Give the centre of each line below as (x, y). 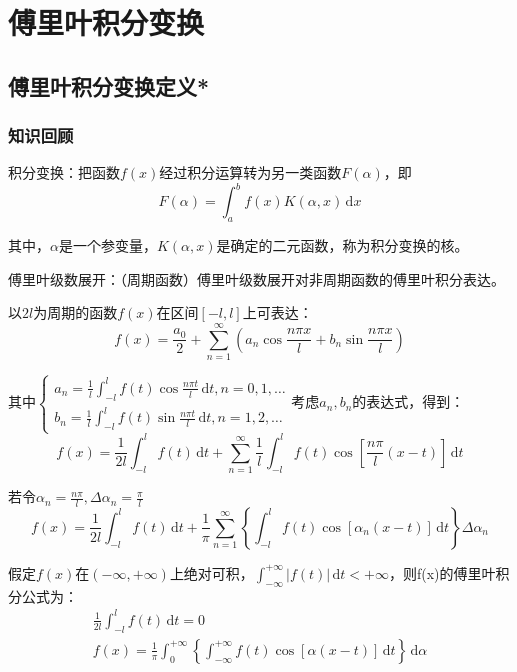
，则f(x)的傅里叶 (442, 572)
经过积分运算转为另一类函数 (250, 172)
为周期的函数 (75, 312)
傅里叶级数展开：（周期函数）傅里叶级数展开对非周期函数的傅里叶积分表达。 (256, 278)
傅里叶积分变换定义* (109, 85)
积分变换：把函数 (64, 172)
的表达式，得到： (408, 401)
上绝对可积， (211, 572)
